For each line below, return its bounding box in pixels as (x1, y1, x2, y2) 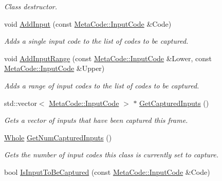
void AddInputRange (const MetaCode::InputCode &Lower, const (4, 52, 212, 63)
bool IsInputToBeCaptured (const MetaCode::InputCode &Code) (4, 166, 210, 177)
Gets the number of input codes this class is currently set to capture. (4, 149, 219, 160)
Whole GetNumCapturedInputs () (4, 132, 112, 142)
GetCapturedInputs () (139, 97, 209, 108)
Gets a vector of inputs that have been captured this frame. (4, 115, 188, 125)
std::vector (4, 97, 37, 108)
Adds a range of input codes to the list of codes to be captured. (4, 80, 199, 90)
